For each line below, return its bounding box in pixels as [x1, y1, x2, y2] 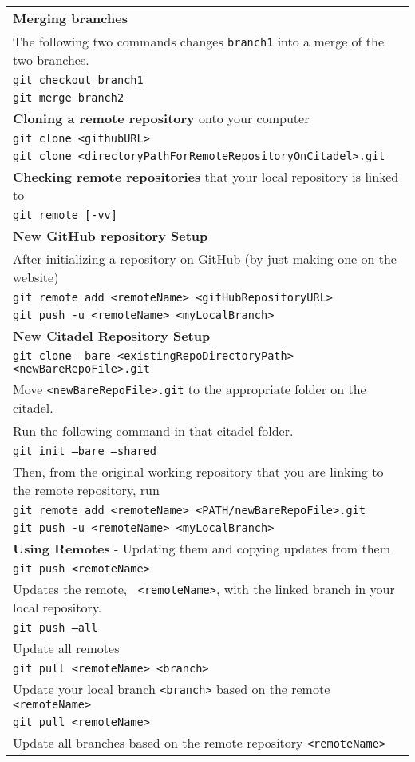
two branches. [13, 50, 89, 69]
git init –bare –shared [13, 445, 157, 457]
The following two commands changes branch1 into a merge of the [13, 32, 385, 50]
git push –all [13, 621, 98, 634]
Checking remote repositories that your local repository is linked [13, 167, 399, 186]
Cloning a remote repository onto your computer [13, 109, 310, 127]
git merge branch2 [13, 91, 125, 104]
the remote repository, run [13, 481, 160, 499]
